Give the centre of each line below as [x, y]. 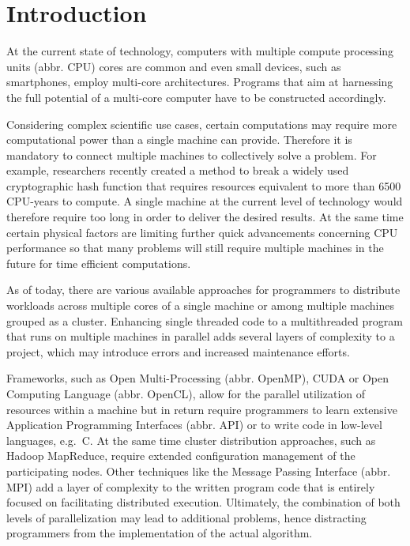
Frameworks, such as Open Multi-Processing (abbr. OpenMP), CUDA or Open [198, 378]
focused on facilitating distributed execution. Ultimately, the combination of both [203, 502]
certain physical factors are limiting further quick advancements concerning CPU [202, 232]
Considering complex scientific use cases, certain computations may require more [202, 124]
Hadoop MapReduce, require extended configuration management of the [181, 456]
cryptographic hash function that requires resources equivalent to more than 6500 [204, 185]
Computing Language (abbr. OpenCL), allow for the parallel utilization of [186, 393]
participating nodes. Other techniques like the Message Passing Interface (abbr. [199, 471]
